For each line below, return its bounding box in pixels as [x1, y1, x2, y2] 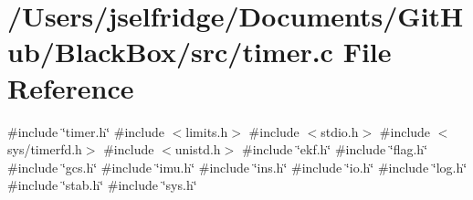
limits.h [185, 121, 228, 141]
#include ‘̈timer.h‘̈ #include [7, 121, 164, 141]
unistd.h [174, 140, 221, 159]
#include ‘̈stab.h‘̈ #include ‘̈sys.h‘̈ [7, 175, 197, 195]
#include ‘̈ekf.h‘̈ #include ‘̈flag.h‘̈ [241, 140, 428, 159]
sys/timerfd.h [7, 140, 82, 159]
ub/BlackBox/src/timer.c [7, 33, 333, 70]
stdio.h [321, 121, 359, 141]
